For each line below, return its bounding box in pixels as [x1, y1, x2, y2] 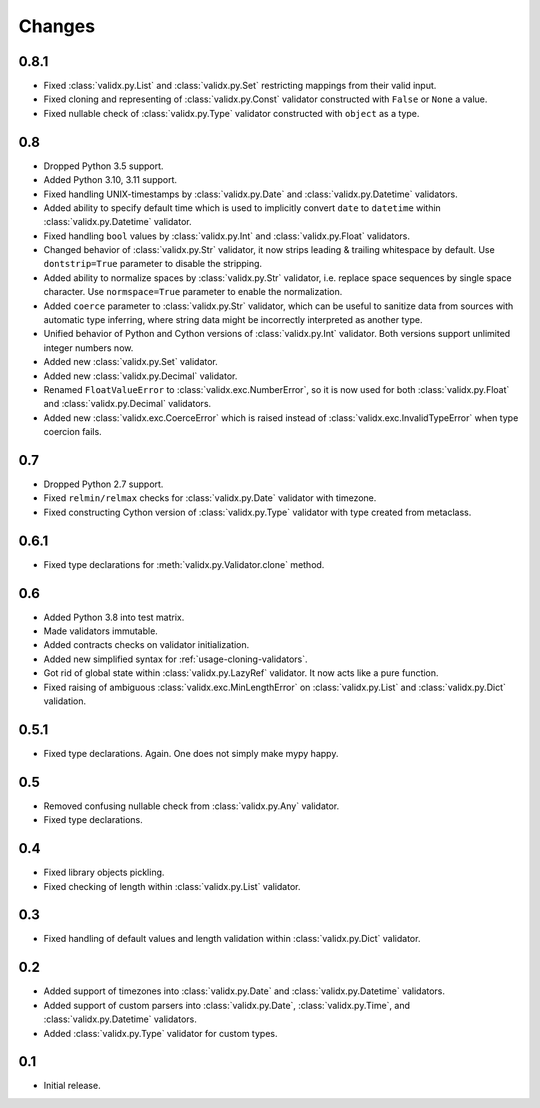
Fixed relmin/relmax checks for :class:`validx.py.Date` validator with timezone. [43, 492, 377, 504]
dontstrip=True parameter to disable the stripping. [43, 258, 263, 270]
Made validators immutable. [43, 625, 159, 637]
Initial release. [43, 1080, 101, 1092]
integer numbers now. [43, 341, 134, 354]
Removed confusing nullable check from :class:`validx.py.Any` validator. [43, 800, 340, 812]
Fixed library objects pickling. [43, 866, 165, 879]
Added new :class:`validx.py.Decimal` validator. [43, 370, 238, 382]
